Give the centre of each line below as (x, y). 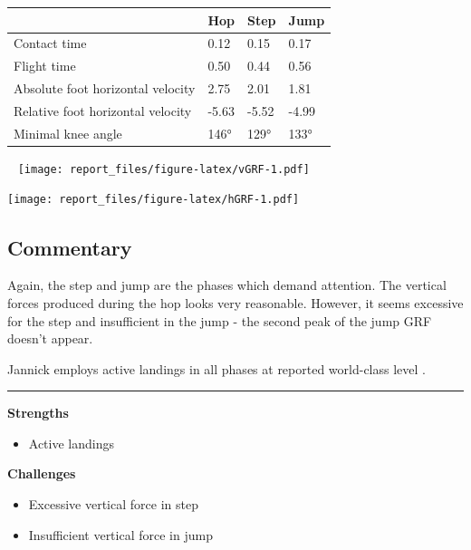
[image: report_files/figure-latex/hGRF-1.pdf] (154, 200)
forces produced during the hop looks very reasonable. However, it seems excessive (235, 302)
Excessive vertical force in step (113, 504)
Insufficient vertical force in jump (120, 534)
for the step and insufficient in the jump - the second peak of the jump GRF (220, 320)
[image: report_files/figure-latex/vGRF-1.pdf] (163, 169)
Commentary (70, 247)
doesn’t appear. (50, 338)
